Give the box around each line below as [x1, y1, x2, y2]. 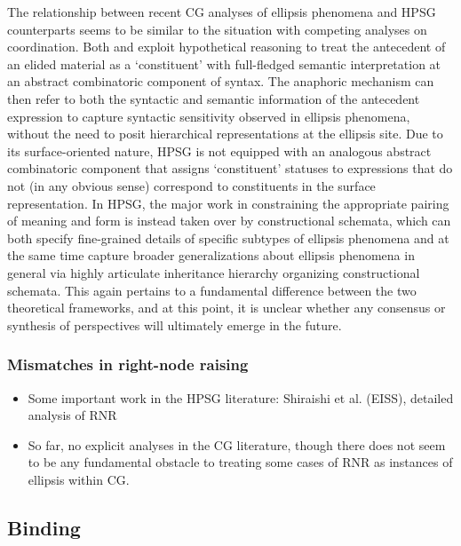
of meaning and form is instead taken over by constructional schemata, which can [7, 211, 451, 230]
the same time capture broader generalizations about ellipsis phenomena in [7, 246, 415, 265]
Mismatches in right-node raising [7, 353, 249, 376]
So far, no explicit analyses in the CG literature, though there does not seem [28, 435, 446, 454]
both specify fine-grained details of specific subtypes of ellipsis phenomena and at [7, 228, 449, 247]
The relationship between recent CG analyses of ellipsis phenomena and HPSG [7, 3, 436, 20]
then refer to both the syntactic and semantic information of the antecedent [7, 89, 420, 107]
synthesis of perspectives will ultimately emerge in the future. [7, 315, 342, 334]
